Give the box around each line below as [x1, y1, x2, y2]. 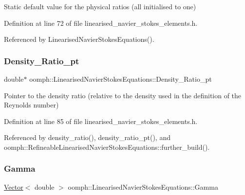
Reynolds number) [4, 100, 59, 110]
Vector [4, 181, 23, 192]
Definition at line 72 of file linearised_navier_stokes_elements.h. [4, 18, 198, 28]
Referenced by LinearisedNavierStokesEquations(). [4, 34, 154, 44]
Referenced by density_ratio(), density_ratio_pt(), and [4, 132, 170, 142]
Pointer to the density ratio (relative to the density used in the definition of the [4, 90, 242, 100]
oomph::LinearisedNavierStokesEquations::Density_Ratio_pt [29, 74, 212, 84]
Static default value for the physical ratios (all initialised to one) [4, 1, 196, 11]
